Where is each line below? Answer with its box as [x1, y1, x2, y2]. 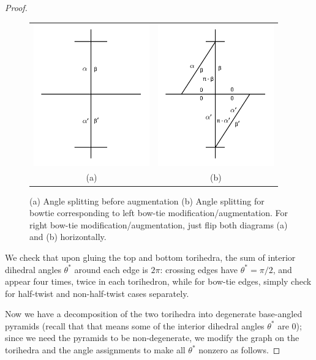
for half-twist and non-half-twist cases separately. [5, 287, 189, 299]
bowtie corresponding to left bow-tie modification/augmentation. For [29, 206, 288, 219]
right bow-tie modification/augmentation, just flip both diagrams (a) [29, 218, 288, 231]
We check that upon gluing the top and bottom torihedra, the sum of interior [5, 250, 296, 263]
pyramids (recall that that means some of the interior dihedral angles [5, 319, 265, 332]
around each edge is [74, 263, 148, 276]
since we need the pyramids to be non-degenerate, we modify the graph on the [5, 331, 299, 344]
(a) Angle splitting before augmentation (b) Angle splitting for [29, 194, 265, 207]
